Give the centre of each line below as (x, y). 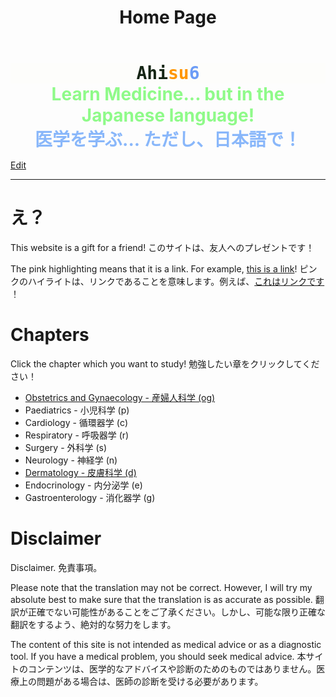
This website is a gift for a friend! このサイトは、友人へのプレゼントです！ (162, 248)
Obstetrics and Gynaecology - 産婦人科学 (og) (120, 398)
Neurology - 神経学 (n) (71, 460)
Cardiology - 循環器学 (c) (76, 423)
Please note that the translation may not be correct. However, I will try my (161, 587)
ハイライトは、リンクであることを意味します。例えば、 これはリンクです (176, 282)
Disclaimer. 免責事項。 (56, 567)
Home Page (168, 17)
